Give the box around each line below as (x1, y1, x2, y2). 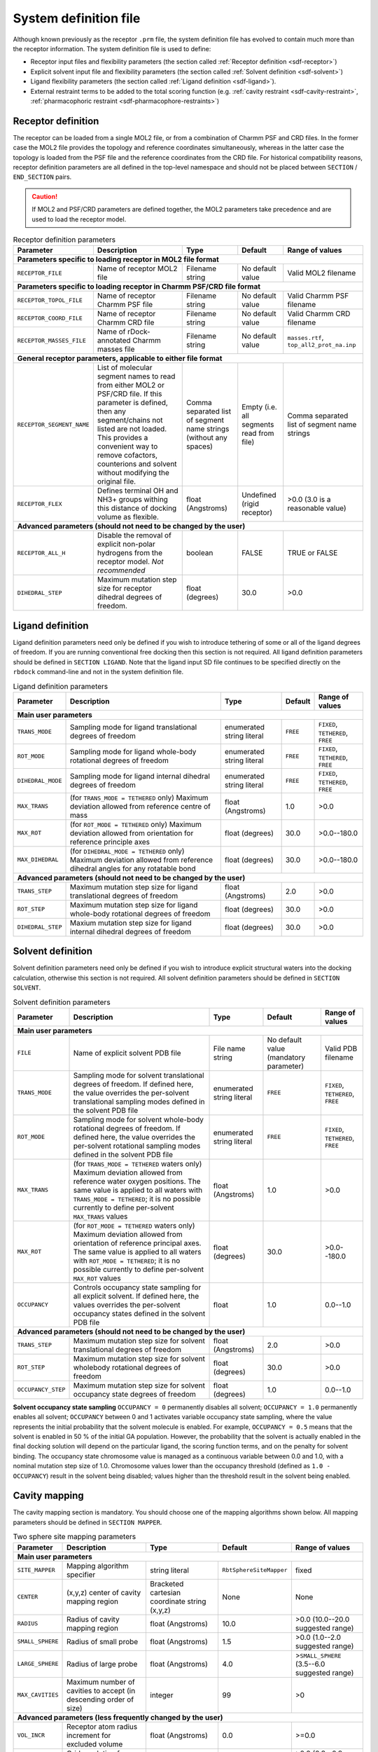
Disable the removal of (97, 531, 171, 540)
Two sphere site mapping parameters (13, 1532, 136, 1542)
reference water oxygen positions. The (73, 1176, 201, 1186)
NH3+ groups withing (97, 495, 168, 505)
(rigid (241, 499, 259, 509)
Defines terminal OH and (97, 486, 178, 495)
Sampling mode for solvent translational (73, 1070, 204, 1080)
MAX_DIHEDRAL (17, 856, 59, 863)
